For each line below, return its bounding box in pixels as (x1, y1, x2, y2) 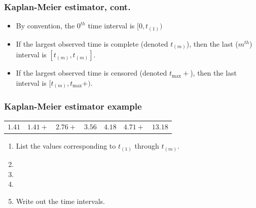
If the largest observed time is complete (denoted (16, 38, 168, 49)
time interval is (88, 20, 135, 31)
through (134, 141, 159, 151)
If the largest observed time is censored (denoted (16, 67, 167, 78)
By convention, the (16, 20, 75, 31)
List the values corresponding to (16, 141, 116, 151)
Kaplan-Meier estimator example (4, 100, 142, 113)
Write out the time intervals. (16, 195, 105, 206)
